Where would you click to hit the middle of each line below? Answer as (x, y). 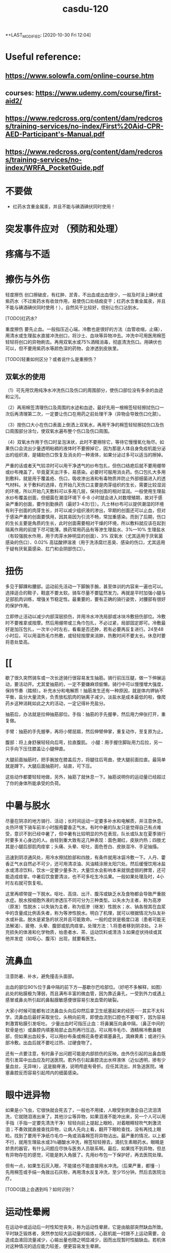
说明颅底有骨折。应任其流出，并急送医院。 (114, 1066)
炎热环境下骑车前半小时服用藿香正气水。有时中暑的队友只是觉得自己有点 (81, 827)
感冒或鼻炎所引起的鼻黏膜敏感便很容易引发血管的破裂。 (63, 999)
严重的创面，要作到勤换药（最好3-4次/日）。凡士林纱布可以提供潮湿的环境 (87, 504)
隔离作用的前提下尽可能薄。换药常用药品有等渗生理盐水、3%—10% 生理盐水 (85, 529)
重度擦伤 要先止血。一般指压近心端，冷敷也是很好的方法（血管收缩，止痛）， (85, 329)
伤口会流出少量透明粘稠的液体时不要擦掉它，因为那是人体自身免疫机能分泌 (88, 448)
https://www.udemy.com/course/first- (98, 93)
